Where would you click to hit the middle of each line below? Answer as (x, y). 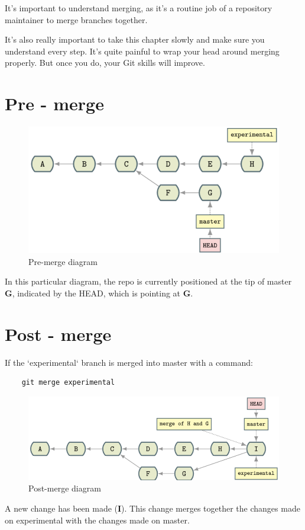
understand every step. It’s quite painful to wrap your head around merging (142, 51)
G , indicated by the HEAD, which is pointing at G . (99, 293)
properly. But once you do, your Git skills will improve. (105, 63)
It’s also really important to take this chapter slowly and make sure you (135, 39)
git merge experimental (68, 383)
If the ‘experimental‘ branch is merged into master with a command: (129, 362)
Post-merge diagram (65, 488)
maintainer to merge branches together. (76, 19)
